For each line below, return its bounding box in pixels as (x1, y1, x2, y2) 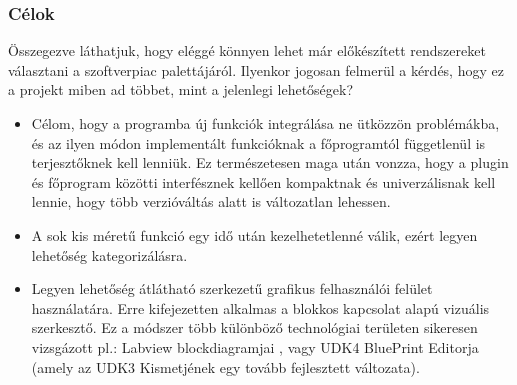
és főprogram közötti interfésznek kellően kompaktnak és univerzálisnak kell (31, 171, 496, 192)
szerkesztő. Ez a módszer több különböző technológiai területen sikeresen (31, 317, 478, 338)
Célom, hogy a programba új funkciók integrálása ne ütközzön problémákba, (31, 113, 500, 133)
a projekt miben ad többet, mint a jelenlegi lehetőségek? (8, 79, 354, 100)
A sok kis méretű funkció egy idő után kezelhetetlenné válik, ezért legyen (31, 224, 478, 245)
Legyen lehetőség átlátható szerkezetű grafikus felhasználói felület (31, 278, 433, 299)
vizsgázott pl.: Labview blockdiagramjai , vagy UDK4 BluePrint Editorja (31, 336, 479, 357)
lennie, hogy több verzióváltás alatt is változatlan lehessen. (31, 191, 391, 212)
